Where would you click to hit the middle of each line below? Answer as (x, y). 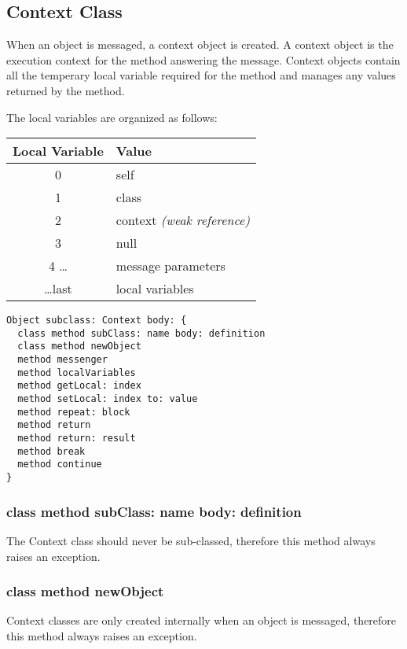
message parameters (170, 266)
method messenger (62, 360)
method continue (60, 465)
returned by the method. (66, 90)
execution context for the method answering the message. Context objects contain (203, 59)
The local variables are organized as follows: (112, 117)
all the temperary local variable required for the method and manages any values (201, 75)
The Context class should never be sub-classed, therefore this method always (191, 540)
